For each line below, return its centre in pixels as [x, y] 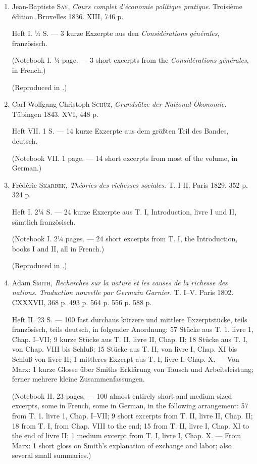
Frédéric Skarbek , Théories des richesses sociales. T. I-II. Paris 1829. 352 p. [130, 184]
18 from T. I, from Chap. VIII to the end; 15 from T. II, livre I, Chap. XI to [131, 425]
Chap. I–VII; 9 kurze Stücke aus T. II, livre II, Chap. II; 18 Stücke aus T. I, [130, 339]
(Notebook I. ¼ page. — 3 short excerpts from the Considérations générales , [130, 60]
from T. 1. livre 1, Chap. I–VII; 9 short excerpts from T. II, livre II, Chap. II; [132, 415]
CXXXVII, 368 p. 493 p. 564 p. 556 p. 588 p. [82, 302]
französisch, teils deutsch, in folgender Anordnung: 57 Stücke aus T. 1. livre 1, [133, 329]
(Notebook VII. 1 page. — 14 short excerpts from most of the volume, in [125, 158]
